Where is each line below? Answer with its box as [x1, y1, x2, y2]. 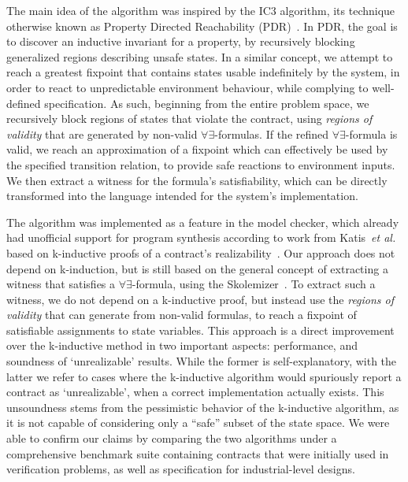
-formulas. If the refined [214, 125, 329, 142]
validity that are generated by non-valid [6, 125, 198, 142]
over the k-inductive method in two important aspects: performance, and [6, 337, 358, 354]
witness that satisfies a [6, 276, 116, 292]
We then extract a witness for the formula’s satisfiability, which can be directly [6, 172, 388, 188]
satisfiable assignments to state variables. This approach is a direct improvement [6, 321, 395, 338]
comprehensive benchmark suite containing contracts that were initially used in [6, 445, 389, 462]
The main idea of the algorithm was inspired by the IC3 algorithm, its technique [6, 2, 395, 18]
